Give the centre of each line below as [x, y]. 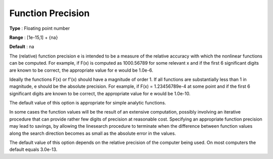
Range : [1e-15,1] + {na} [34, 37]
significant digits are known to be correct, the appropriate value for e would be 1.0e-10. [100, 93]
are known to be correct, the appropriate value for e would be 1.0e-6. [81, 70]
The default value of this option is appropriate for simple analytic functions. [88, 103]
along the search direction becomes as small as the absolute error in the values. [93, 133]
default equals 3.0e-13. [33, 149]
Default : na [22, 47]
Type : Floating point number [40, 28]
